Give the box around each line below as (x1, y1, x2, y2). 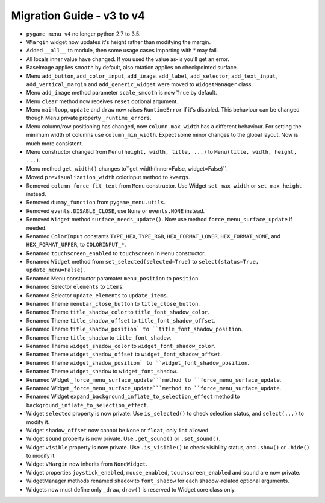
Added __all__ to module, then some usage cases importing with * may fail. (26, 47, 218, 54)
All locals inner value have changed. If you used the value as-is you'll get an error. (26, 55, 230, 63)
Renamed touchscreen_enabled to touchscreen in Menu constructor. (26, 249, 206, 256)
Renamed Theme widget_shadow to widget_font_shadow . (26, 368, 178, 375)
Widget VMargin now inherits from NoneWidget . (26, 460, 147, 467)
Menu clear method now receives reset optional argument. (26, 97, 179, 105)
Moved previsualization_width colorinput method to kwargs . (26, 174, 190, 181)
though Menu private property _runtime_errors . (26, 115, 152, 122)
